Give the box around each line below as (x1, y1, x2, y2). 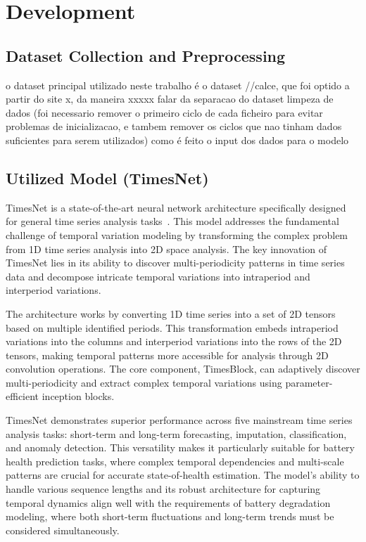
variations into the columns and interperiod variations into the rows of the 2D (6, 334, 342, 349)
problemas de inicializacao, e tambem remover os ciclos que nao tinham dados (6, 119, 342, 134)
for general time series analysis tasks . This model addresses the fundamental (6, 214, 339, 228)
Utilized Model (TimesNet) (6, 167, 209, 188)
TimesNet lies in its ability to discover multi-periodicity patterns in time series (6, 255, 345, 270)
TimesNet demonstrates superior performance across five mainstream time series (6, 413, 353, 427)
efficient (6, 389, 39, 404)
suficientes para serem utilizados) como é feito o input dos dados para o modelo (6, 132, 349, 147)
